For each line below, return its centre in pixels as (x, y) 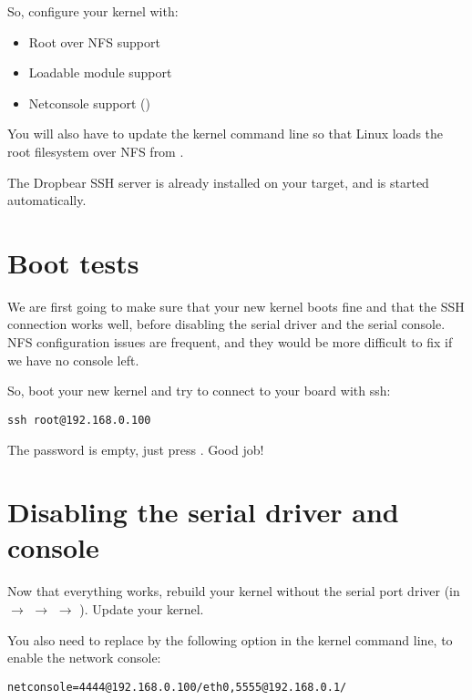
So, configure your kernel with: (93, 11)
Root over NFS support (94, 41)
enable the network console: (84, 658)
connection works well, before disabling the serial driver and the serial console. (226, 324)
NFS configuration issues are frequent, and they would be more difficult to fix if (230, 342)
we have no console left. (73, 360)
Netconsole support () (89, 103)
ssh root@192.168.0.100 (79, 420)
